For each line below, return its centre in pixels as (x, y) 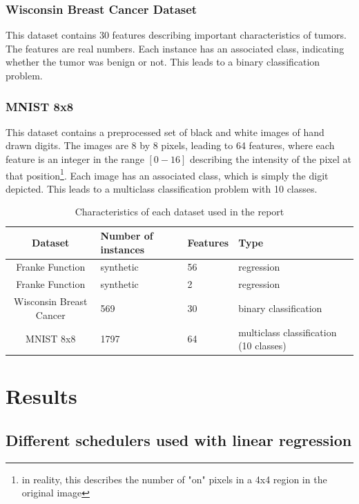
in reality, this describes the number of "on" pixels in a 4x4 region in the (174, 479)
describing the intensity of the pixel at (270, 159)
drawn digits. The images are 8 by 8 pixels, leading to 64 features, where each (170, 145)
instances (123, 249)
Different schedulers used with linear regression (179, 440)
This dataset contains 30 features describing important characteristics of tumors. (176, 35)
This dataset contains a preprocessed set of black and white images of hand (165, 132)
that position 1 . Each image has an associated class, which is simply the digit (167, 174)
